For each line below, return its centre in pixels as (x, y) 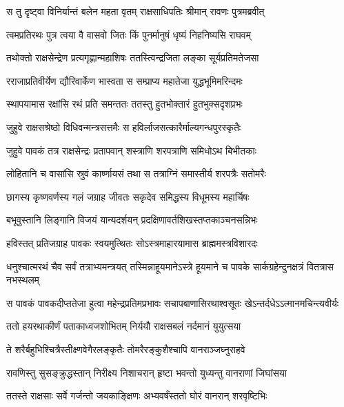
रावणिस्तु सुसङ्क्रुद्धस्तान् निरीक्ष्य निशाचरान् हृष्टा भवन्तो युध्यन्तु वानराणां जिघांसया (146, 372)
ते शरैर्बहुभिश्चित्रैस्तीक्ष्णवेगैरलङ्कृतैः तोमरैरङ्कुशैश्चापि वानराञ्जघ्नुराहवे (126, 349)
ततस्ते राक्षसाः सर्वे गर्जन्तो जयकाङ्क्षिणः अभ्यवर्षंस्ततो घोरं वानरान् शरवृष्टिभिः (137, 396)
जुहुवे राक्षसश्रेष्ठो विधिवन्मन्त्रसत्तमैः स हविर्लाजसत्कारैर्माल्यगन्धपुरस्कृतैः (124, 127)
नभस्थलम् (23, 280)
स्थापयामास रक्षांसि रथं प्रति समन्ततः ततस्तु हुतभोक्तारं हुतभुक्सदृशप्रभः (124, 104)
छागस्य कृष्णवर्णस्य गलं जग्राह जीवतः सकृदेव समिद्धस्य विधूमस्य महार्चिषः (128, 196)
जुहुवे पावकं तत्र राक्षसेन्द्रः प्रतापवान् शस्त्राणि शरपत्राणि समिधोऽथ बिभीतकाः (132, 150)
